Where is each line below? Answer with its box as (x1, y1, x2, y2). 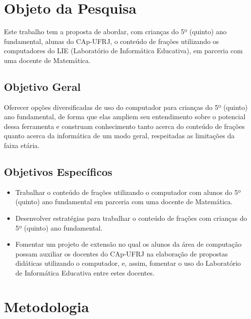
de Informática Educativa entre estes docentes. (15, 268, 154, 278)
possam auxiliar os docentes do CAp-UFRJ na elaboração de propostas (15, 248, 228, 258)
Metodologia (4, 296, 89, 316)
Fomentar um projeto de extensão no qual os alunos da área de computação (15, 239, 242, 249)
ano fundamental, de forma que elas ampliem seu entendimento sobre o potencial (4, 111, 246, 122)
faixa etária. (4, 140, 40, 150)
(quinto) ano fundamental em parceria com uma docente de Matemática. (15, 196, 233, 207)
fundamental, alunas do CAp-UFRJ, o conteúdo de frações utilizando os (4, 36, 219, 46)
